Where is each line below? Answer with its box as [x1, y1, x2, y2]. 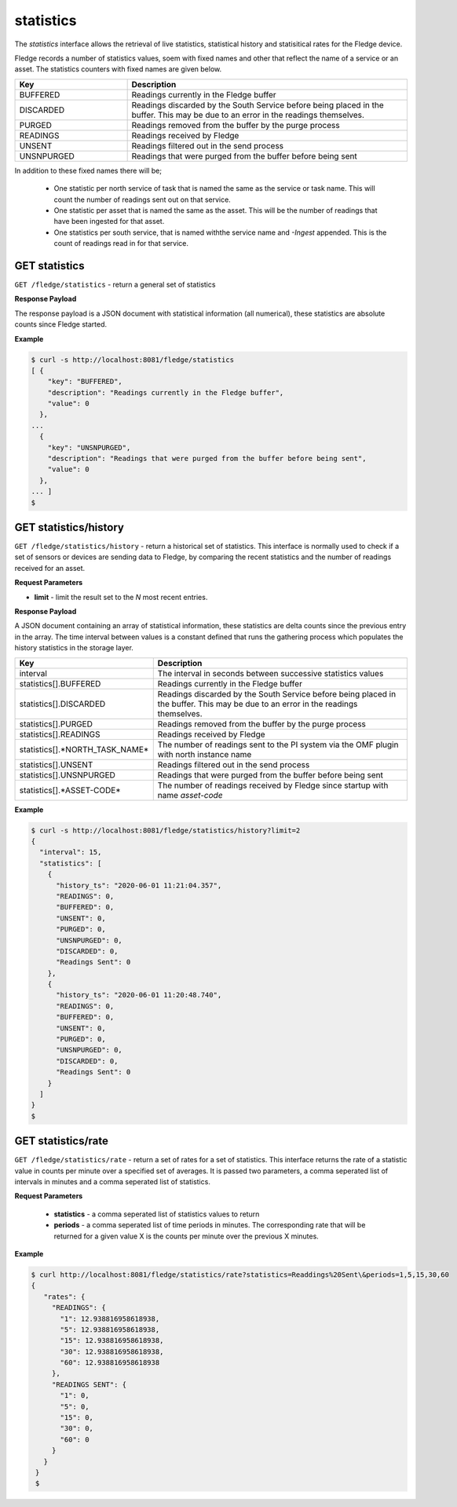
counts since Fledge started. [14, 320, 108, 329]
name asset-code [157, 789, 223, 800]
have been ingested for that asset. [53, 217, 165, 226]
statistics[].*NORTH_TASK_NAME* [19, 744, 149, 755]
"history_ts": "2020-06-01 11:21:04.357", [56, 880, 222, 890]
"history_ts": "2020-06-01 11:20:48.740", [56, 990, 222, 1000]
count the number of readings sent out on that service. [53, 195, 231, 204]
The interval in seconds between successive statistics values [157, 668, 384, 679]
